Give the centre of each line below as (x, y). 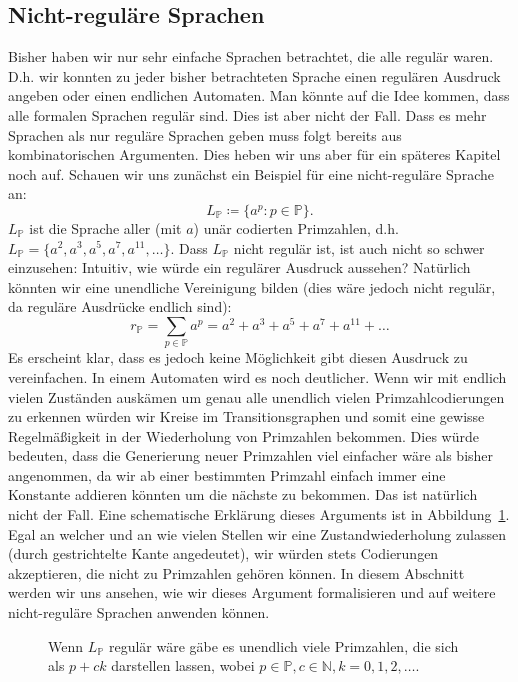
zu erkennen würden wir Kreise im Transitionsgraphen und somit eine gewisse (246, 416)
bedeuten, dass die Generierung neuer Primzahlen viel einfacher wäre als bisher (251, 455)
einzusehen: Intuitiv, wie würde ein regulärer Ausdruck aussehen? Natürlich (239, 267)
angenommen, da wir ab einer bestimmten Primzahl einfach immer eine (227, 474)
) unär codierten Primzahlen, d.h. (296, 227)
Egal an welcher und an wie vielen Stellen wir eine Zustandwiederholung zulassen (257, 533)
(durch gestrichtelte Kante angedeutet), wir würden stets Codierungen (223, 553)
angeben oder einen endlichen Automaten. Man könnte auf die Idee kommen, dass (259, 95)
